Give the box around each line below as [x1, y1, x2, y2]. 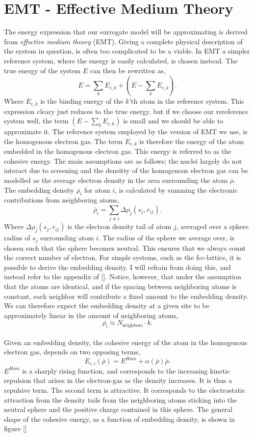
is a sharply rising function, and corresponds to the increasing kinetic [22, 365, 230, 376]
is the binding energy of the [40, 96, 124, 106]
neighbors [122, 322, 143, 328]
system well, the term [4, 116, 69, 126]
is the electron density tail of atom [67, 221, 172, 232]
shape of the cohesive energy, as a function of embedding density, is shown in [4, 413, 235, 424]
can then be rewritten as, [90, 65, 166, 75]
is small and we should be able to [123, 116, 224, 126]
